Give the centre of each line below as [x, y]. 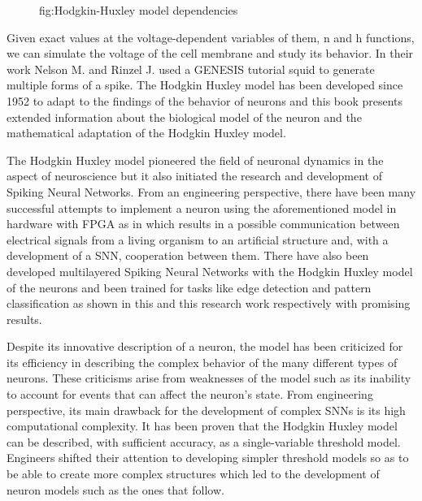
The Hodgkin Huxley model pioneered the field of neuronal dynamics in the [195, 160]
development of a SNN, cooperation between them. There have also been [188, 255]
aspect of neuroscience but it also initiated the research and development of [195, 176]
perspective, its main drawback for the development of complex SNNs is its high [206, 410]
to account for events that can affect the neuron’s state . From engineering [190, 394]
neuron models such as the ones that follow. [115, 489]
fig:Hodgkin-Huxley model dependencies [139, 10]
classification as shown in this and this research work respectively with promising [209, 303]
